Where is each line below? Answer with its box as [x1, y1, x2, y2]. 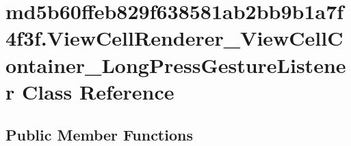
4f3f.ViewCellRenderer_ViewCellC [5, 24, 343, 52]
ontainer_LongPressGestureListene [5, 50, 346, 78]
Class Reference [21, 77, 174, 105]
